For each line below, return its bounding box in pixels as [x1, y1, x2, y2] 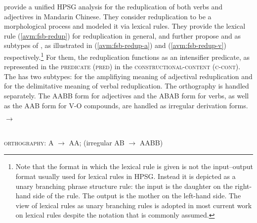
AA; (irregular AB [69, 137, 125, 147]
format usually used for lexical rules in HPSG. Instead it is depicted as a [15, 171, 236, 181]
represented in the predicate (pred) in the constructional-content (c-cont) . [4, 61, 241, 72]
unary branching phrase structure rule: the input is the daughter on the [15, 180, 233, 191]
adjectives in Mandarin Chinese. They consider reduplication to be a [4, 11, 212, 21]
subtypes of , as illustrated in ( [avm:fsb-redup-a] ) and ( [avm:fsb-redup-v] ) [4, 40, 226, 50]
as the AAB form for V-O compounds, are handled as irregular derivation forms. [4, 100, 248, 110]
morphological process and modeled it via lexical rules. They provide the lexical [4, 21, 246, 31]
